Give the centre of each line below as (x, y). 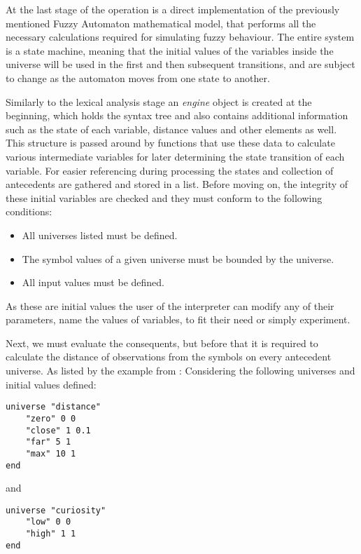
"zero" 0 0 (51, 418)
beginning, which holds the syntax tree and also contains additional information (177, 115)
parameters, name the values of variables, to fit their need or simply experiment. (178, 319)
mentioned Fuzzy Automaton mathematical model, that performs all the (161, 23)
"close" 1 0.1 (58, 430)
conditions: (29, 211)
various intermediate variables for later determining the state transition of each (175, 156)
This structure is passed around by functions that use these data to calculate (170, 143)
